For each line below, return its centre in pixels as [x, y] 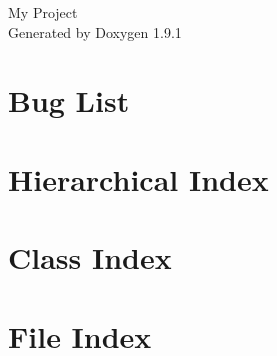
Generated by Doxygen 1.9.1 [95, 31]
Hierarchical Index [138, 178]
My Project [43, 12]
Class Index [90, 257]
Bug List [69, 100]
